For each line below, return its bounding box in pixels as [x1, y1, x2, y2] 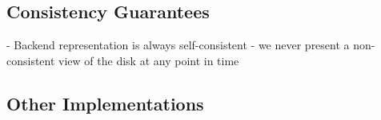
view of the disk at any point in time [58, 52, 239, 68]
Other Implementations [6, 91, 204, 115]
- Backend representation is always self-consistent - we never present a [6, 37, 350, 53]
